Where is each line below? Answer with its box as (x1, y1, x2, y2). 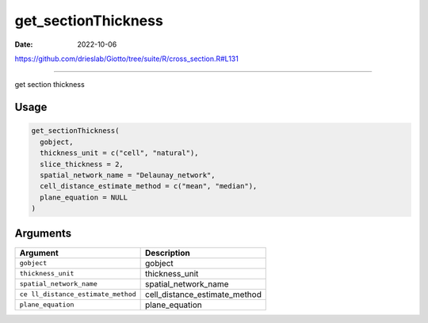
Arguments (14, 226, 72, 241)
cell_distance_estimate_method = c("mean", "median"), (40, 182, 258, 191)
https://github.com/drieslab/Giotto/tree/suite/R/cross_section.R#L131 (14, 54, 239, 63)
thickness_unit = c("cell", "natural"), (40, 149, 199, 158)
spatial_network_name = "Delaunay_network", (40, 170, 216, 180)
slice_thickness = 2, (40, 159, 124, 169)
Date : (14, 40, 33, 49)
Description (145, 247, 190, 258)
